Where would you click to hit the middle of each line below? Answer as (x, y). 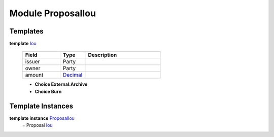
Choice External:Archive (61, 84)
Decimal (73, 75)
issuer (32, 62)
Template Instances (41, 106)
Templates (26, 31)
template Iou (23, 44)
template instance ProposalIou (42, 118)
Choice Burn (48, 91)
